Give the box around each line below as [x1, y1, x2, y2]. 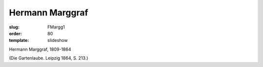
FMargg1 [47, 24, 65, 30]
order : [9, 30, 22, 36]
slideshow [47, 38, 68, 43]
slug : [9, 24, 19, 30]
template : [9, 38, 29, 43]
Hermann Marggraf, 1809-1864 [9, 46, 72, 52]
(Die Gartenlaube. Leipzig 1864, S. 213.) [9, 55, 89, 61]
